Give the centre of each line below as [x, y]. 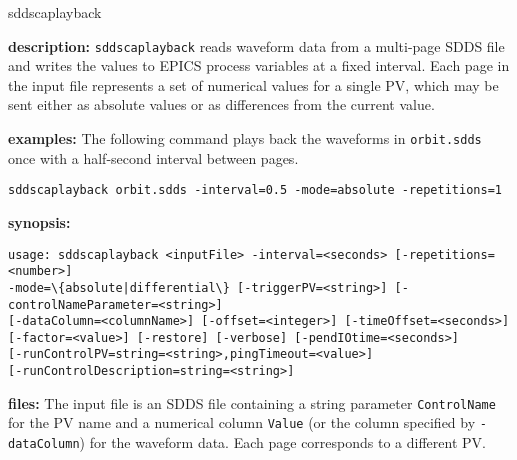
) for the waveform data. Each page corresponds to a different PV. [282, 442]
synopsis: [39, 221]
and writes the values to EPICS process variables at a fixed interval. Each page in [259, 65]
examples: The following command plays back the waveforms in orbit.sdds [245, 138]
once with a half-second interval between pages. [153, 157]
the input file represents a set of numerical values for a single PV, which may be [253, 84]
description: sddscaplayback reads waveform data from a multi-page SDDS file [256, 45]
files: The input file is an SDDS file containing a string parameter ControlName [252, 402]
